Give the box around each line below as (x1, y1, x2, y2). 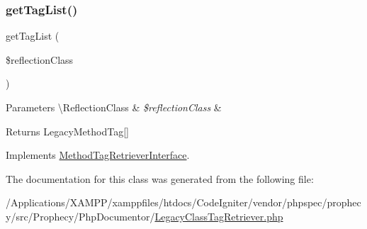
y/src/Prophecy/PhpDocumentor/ (6, 208, 155, 223)
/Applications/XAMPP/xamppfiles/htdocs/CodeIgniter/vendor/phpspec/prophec (6, 195, 361, 210)
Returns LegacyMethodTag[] (6, 123, 129, 138)
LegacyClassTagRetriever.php (154, 208, 283, 223)
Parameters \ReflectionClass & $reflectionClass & (6, 100, 222, 114)
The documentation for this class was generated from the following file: (6, 171, 314, 186)
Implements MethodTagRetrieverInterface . (6, 147, 190, 162)
